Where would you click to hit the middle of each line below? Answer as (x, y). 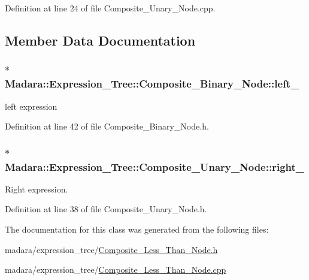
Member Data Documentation (100, 40)
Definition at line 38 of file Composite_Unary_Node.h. (106, 209)
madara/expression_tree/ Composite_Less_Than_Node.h (111, 249)
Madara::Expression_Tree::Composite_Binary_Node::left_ (152, 84)
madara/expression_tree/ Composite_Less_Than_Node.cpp (116, 270)
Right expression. (37, 189)
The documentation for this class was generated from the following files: (137, 229)
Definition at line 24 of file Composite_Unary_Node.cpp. (110, 8)
